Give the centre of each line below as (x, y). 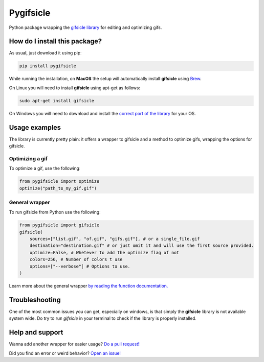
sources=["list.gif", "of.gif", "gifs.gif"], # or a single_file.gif (115, 239)
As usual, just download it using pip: (45, 53)
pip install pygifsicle (48, 66)
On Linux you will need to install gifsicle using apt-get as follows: (75, 88)
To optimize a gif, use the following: (45, 169)
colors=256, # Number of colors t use (76, 259)
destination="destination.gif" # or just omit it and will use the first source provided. (142, 246)
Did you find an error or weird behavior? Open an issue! (65, 353)
